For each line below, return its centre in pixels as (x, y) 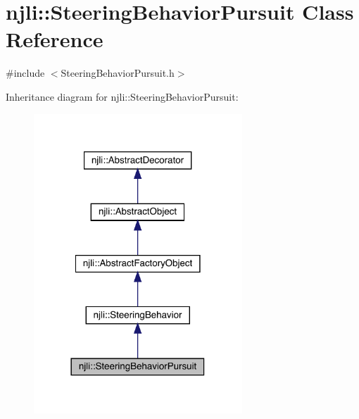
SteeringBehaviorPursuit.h (118, 73)
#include (25, 73)
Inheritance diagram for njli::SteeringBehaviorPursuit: (122, 96)
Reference (55, 39)
